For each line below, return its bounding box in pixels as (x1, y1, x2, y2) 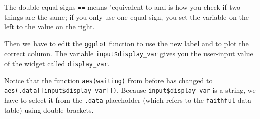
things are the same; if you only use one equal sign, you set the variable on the (4, 11, 249, 22)
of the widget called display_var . (4, 58, 110, 69)
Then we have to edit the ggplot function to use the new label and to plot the (4, 38, 249, 48)
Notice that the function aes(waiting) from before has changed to (4, 75, 213, 85)
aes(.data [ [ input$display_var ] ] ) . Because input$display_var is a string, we (4, 85, 256, 95)
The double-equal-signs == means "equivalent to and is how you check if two (4, 2, 241, 12)
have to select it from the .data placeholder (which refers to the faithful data (4, 95, 251, 105)
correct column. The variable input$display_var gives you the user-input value (4, 48, 253, 58)
